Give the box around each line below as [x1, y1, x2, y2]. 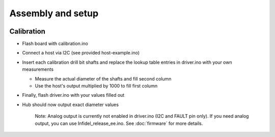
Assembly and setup [9, 8, 99, 19]
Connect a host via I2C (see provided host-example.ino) [22, 50, 140, 56]
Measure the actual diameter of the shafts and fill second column [35, 75, 172, 81]
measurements [22, 66, 53, 72]
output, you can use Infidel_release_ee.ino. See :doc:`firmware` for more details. [35, 120, 203, 126]
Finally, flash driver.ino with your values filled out [22, 92, 125, 98]
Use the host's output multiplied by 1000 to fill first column [35, 83, 158, 89]
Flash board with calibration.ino [22, 41, 89, 47]
